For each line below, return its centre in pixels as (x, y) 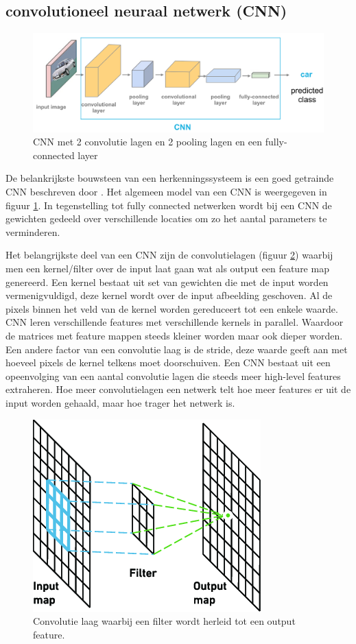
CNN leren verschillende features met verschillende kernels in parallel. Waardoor (175, 322)
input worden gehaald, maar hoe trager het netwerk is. (120, 402)
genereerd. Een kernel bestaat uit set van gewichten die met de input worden (167, 282)
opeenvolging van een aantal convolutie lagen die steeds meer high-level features (173, 375)
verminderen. (33, 231)
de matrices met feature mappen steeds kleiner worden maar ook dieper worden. (174, 336)
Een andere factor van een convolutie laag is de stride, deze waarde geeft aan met (177, 349)
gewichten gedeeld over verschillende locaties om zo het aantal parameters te (166, 218)
